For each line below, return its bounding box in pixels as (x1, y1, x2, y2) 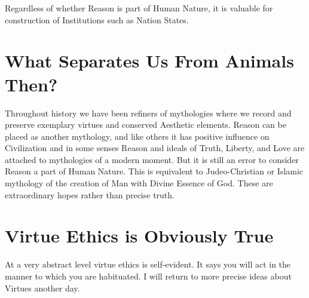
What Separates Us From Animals (5, 48, 294, 73)
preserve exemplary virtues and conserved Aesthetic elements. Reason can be (5, 118, 286, 131)
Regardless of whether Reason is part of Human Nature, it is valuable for (5, 2, 273, 14)
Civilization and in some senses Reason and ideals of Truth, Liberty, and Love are (5, 142, 305, 154)
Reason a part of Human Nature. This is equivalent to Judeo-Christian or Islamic (5, 165, 304, 177)
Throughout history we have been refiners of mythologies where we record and (5, 106, 292, 119)
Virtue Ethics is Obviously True (5, 223, 274, 248)
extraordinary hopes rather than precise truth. (5, 188, 175, 201)
